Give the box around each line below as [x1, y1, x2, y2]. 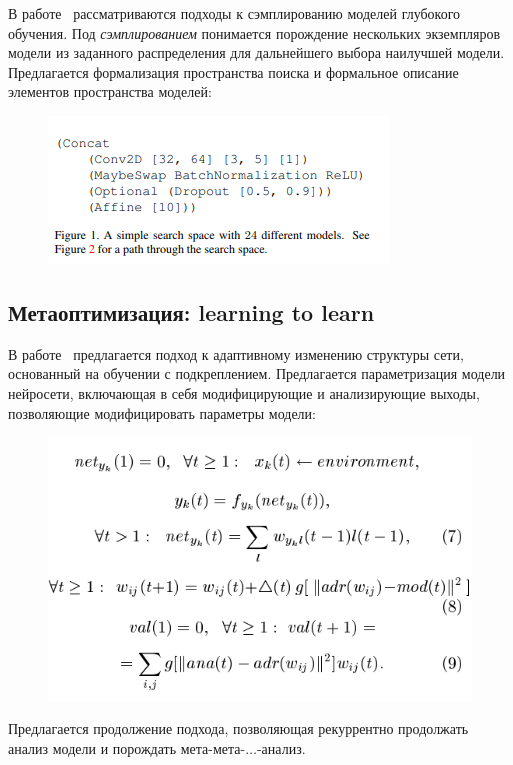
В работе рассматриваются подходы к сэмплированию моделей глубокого [8, 3, 461, 23]
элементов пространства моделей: [8, 81, 212, 102]
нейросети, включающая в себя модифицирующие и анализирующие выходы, [8, 382, 480, 403]
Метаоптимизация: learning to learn [8, 296, 375, 327]
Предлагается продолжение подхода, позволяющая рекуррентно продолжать [8, 718, 469, 739]
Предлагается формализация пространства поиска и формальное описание [8, 61, 459, 82]
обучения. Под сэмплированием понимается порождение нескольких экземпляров [8, 22, 501, 43]
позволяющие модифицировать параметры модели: [8, 402, 316, 423]
